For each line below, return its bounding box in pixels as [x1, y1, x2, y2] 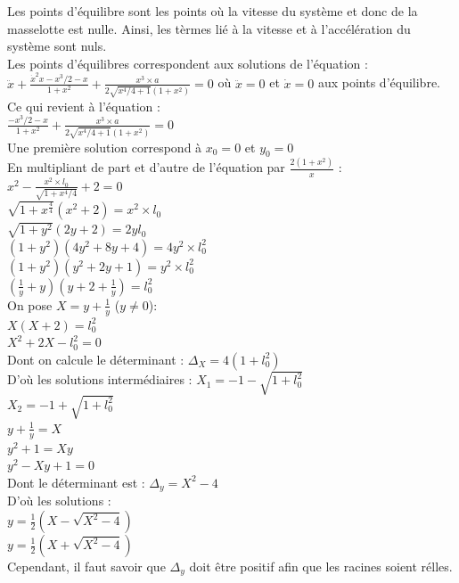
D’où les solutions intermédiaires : [7, 370, 193, 389]
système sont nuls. [7, 37, 107, 55]
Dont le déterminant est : [7, 472, 145, 491]
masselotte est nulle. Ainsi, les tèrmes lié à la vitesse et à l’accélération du [7, 19, 411, 37]
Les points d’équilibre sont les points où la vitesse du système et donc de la [7, 2, 418, 20]
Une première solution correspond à [7, 137, 202, 156]
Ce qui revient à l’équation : [7, 96, 160, 115]
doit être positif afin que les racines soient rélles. [189, 557, 453, 575]
